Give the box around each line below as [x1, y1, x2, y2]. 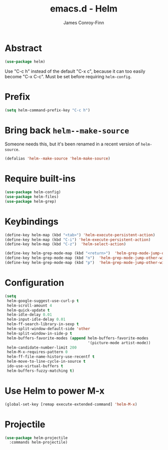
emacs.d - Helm [50, 3, 118, 15]
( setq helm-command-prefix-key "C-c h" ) [5, 107, 91, 113]
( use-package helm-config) [5, 190, 61, 195]
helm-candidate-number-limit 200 [7, 345, 77, 350]
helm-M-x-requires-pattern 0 [7, 350, 68, 355]
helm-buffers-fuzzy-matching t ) [7, 368, 75, 373]
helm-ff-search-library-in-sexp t [7, 322, 79, 327]
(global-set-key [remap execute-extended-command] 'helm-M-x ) [5, 402, 137, 407]
